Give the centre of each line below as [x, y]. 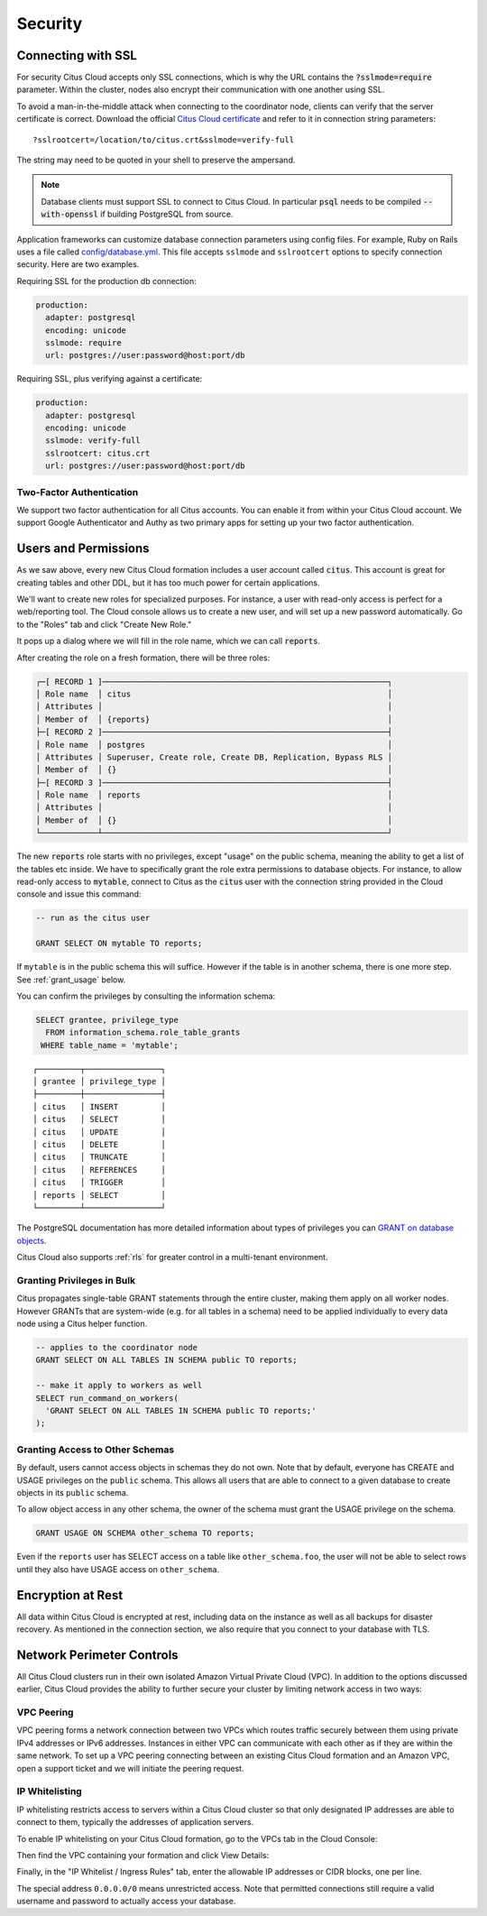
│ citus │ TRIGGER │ [100, 1183]
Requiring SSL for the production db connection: [107, 281]
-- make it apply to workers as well [119, 1386]
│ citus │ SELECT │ [100, 1119]
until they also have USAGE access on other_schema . [118, 1569]
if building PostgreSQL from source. [167, 214]
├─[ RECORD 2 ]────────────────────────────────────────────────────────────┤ [214, 732]
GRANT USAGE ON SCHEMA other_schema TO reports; [145, 1533]
